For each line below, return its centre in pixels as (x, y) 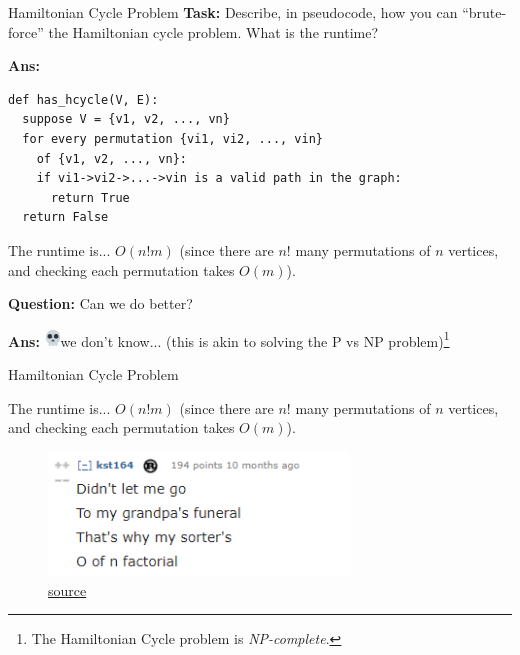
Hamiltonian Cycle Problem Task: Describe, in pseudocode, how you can (233, 12)
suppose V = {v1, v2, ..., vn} (126, 119)
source (67, 589)
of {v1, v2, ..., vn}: (111, 158)
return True (90, 197)
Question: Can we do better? (100, 303)
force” (26, 31)
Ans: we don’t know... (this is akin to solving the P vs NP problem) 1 (229, 339)
